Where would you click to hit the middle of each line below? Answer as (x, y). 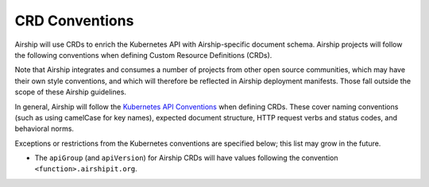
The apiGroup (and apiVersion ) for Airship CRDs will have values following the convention (186, 158)
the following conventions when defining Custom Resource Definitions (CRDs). (143, 55)
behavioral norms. (44, 129)
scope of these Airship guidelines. (71, 92)
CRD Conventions (74, 21)
